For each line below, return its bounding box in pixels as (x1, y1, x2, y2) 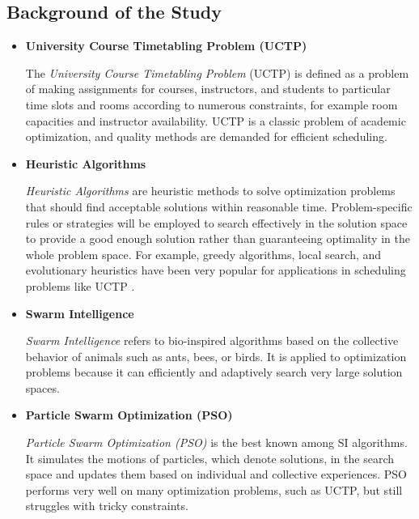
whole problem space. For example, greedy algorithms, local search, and (25, 245, 382, 262)
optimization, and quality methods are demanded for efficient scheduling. (25, 128, 387, 145)
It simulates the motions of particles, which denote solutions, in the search (25, 449, 394, 466)
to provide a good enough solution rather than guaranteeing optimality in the (25, 230, 410, 247)
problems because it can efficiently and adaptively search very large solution (25, 364, 403, 381)
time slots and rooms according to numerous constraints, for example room (25, 96, 398, 113)
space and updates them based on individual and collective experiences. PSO (25, 466, 407, 483)
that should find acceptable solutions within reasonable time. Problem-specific (25, 198, 413, 215)
